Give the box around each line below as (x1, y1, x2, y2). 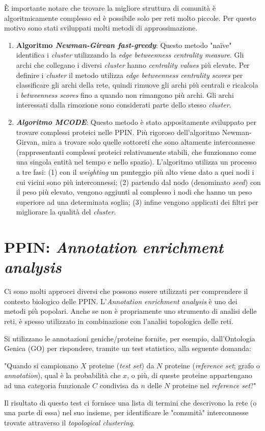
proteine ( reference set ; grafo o (164, 360, 260, 370)
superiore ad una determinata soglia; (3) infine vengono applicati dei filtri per (16, 196, 258, 207)
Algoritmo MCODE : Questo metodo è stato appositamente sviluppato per (16, 116, 256, 127)
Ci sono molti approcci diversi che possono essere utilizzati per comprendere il (4, 286, 248, 297)
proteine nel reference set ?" (172, 380, 256, 390)
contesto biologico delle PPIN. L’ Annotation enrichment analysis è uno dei (4, 295, 237, 306)
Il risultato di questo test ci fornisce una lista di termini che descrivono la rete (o (4, 397, 257, 408)
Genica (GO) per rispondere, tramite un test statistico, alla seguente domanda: (4, 343, 251, 354)
